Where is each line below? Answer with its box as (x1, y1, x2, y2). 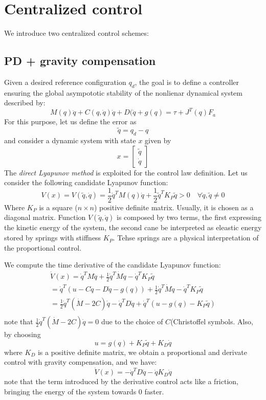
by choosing (4, 329, 41, 340)
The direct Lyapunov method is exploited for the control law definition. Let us (4, 167, 248, 177)
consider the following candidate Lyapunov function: (4, 177, 168, 188)
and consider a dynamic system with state (4, 135, 136, 146)
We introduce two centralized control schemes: (4, 28, 149, 38)
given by (145, 135, 171, 146)
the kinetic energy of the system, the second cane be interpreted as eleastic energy (4, 222, 262, 233)
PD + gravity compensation (4, 53, 156, 69)
